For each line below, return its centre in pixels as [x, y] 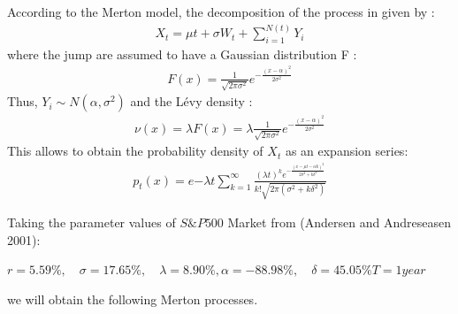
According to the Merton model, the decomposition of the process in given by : [221, 11]
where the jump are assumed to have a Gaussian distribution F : [182, 54]
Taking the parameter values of [92, 222]
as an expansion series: [347, 151]
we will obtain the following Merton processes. [133, 299]
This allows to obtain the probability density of [135, 151]
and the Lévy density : [191, 101]
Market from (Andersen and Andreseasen [339, 222]
